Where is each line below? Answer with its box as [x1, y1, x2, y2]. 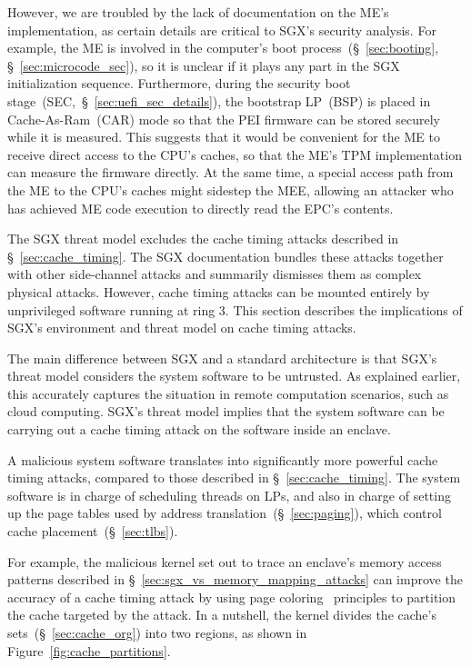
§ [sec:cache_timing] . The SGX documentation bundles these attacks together [7, 246, 444, 265]
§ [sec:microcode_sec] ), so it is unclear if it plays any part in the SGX [7, 55, 400, 75]
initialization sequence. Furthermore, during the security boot [7, 74, 351, 93]
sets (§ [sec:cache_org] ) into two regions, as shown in [7, 623, 307, 642]
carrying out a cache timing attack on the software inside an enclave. [7, 420, 391, 439]
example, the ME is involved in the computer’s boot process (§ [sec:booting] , [7, 38, 439, 57]
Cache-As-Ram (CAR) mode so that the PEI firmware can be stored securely [7, 109, 440, 128]
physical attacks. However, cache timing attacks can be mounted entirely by [7, 282, 430, 301]
